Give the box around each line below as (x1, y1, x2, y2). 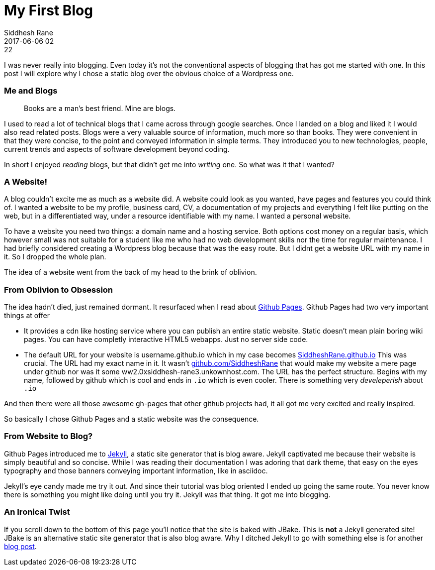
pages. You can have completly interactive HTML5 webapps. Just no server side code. (24, 335, 308, 343)
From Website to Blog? (4, 431, 93, 442)
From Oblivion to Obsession (4, 284, 113, 295)
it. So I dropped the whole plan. (4, 252, 106, 261)
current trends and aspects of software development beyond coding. (4, 144, 230, 153)
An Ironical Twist (4, 507, 70, 517)
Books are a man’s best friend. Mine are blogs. (24, 104, 176, 113)
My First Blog (4, 2, 93, 19)
